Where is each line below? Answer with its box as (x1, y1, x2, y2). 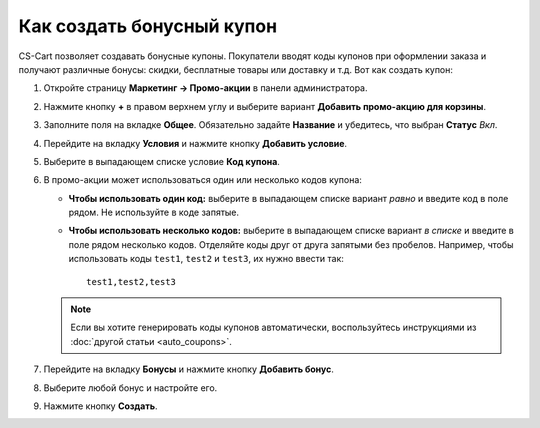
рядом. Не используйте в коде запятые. (68, 206, 240, 219)
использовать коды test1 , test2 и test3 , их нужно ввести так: (68, 253, 345, 265)
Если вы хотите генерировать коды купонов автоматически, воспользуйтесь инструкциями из (70, 321, 477, 334)
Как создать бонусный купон (18, 15, 278, 37)
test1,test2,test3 (86, 276, 177, 287)
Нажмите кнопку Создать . (43, 400, 159, 412)
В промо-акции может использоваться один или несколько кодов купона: (43, 174, 362, 186)
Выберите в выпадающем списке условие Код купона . (43, 155, 280, 167)
